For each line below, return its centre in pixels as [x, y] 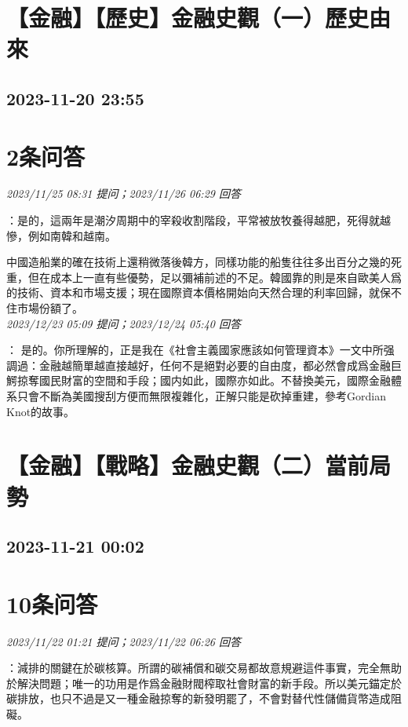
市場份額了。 [50, 308]
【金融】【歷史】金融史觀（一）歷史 [188, 18]
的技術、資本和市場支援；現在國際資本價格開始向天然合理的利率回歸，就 [193, 292]
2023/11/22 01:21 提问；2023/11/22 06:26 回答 [124, 641]
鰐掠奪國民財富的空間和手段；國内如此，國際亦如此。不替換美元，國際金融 [199, 380]
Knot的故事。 [41, 411]
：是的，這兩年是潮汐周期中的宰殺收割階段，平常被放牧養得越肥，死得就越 [199, 220]
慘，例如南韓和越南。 [61, 235]
